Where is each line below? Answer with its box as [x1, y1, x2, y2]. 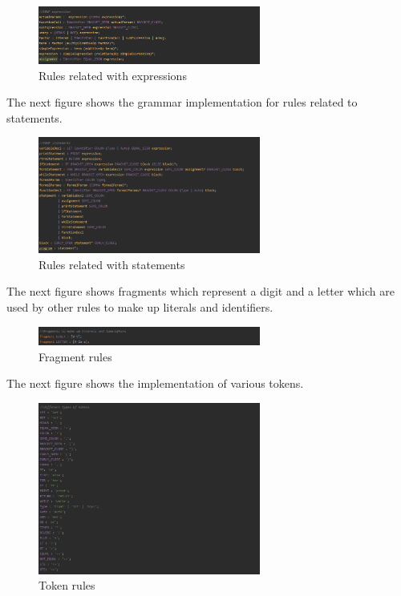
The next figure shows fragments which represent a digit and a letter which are [6, 283, 395, 300]
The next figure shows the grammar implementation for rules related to [6, 94, 358, 111]
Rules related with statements [38, 256, 185, 272]
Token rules [38, 577, 95, 594]
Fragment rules [38, 348, 112, 364]
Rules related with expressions [38, 66, 187, 83]
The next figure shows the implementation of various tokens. [6, 375, 304, 392]
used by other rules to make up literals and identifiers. [6, 299, 273, 316]
